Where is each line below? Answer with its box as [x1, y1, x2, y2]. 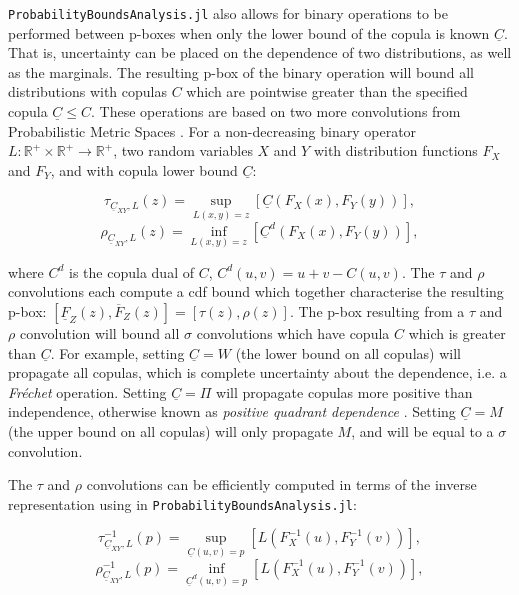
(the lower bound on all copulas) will [235, 342, 461, 363]
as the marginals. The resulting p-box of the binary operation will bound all [8, 61, 474, 82]
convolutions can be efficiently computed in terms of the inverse [86, 474, 477, 495]
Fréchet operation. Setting [8, 381, 167, 402]
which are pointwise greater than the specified [186, 81, 468, 102]
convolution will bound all [19, 323, 180, 344]
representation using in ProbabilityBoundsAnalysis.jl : [8, 493, 357, 514]
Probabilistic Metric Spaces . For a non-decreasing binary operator [8, 120, 417, 141]
